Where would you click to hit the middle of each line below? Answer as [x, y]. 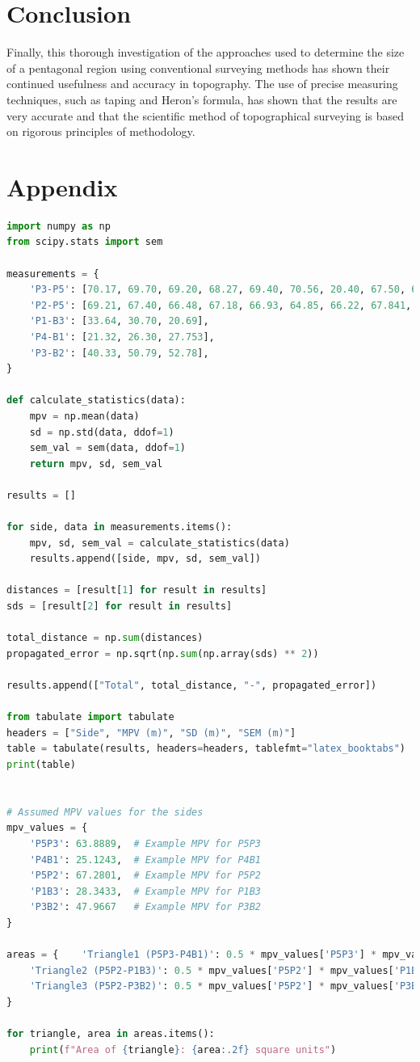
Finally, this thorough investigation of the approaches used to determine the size [206, 52]
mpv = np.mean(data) [84, 416]
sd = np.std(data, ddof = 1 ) [102, 432]
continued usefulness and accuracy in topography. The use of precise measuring [202, 84]
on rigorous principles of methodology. [101, 131]
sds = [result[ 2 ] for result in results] [120, 607]
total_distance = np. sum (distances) [105, 638]
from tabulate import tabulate [90, 717]
